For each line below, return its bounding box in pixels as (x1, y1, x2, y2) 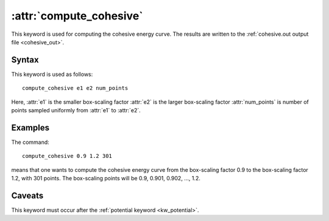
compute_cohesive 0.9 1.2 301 (22, 152, 113, 160)
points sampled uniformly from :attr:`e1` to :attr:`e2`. (11, 107, 141, 114)
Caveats (11, 190, 44, 200)
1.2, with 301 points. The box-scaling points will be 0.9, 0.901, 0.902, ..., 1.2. (11, 175, 200, 182)
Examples (11, 122, 50, 133)
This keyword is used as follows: (11, 70, 93, 78)
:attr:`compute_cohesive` (11, 9, 143, 22)
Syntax (11, 55, 39, 65)
